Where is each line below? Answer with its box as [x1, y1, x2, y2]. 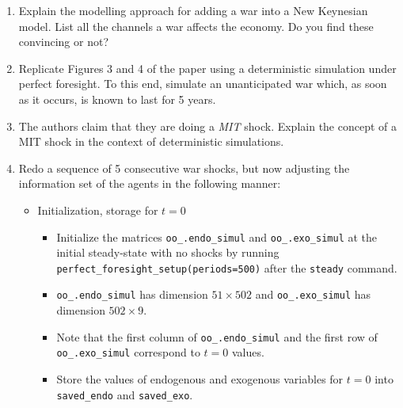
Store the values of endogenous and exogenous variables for [56, 371, 344, 387]
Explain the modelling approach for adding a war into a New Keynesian [18, 2, 368, 18]
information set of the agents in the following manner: [18, 175, 281, 192]
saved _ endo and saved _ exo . [56, 386, 193, 402]
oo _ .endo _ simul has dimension [56, 286, 208, 303]
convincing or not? [18, 33, 109, 50]
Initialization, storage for [37, 201, 158, 218]
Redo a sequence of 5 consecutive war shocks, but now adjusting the [18, 159, 350, 176]
